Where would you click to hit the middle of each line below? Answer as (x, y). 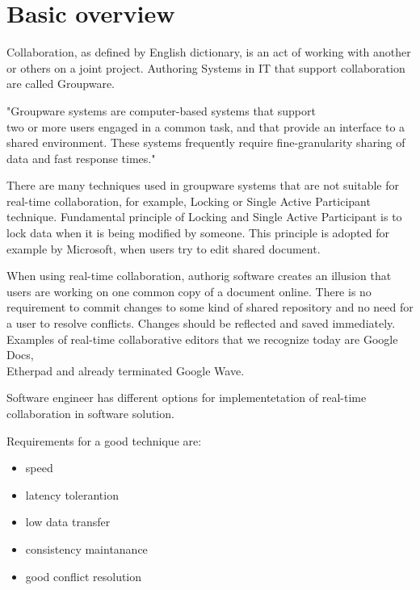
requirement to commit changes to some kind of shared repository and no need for (210, 307)
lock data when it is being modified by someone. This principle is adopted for (198, 233)
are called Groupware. (61, 84)
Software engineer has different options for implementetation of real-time (187, 398)
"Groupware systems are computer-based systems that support (161, 110)
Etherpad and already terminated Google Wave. (126, 370)
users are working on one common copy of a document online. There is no (189, 291)
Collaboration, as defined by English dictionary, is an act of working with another (209, 52)
